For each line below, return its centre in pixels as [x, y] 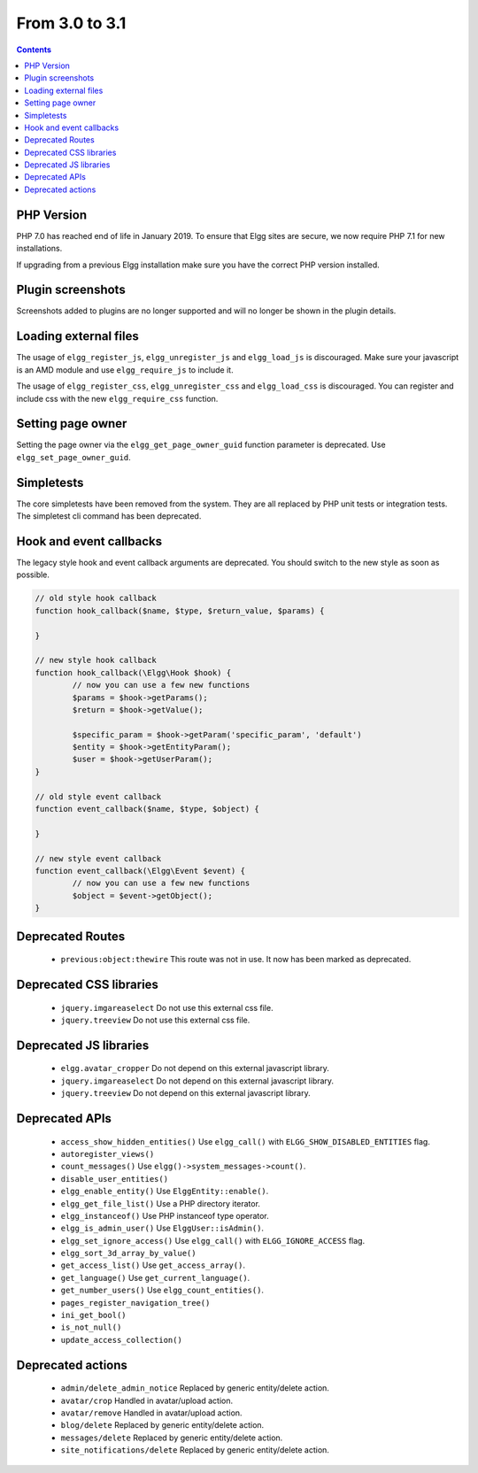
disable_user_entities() [114, 1179]
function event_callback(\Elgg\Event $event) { [140, 871]
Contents [34, 50]
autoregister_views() [108, 1154]
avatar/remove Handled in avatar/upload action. [151, 1413]
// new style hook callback [96, 660]
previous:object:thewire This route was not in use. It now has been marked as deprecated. [236, 960]
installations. [39, 249]
